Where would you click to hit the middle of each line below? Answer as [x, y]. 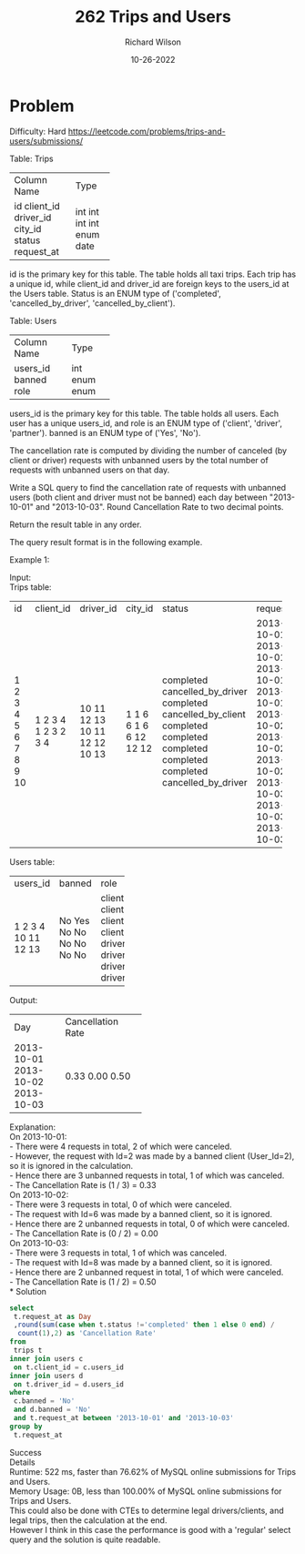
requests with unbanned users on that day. [90, 470]
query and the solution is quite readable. [85, 1539]
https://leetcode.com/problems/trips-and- [147, 131]
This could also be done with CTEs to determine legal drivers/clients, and [147, 1510]
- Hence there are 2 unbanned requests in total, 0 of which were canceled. [149, 1224]
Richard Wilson [153, 42]
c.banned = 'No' [44, 1401]
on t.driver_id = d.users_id [69, 1384]
